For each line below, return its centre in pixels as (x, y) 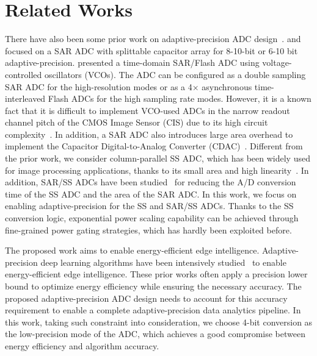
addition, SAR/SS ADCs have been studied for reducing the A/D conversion (151, 182)
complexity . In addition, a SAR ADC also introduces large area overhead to (149, 134)
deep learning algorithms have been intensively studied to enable (163, 262)
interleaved (25, 98)
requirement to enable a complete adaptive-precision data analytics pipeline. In (153, 310)
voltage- (277, 62)
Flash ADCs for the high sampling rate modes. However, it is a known (180, 98)
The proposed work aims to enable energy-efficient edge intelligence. (132, 250)
